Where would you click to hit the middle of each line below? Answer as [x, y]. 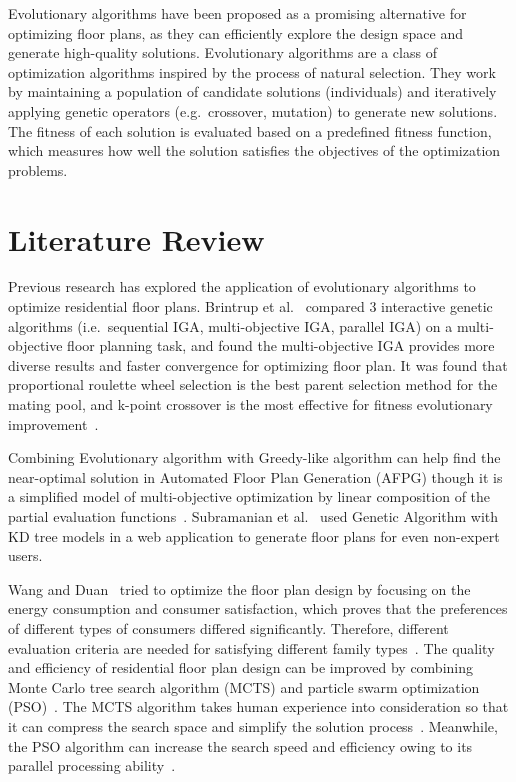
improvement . [53, 423]
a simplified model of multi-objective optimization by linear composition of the [249, 496]
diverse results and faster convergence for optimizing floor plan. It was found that [258, 364]
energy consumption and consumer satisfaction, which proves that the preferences [258, 608]
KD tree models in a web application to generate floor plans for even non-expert [254, 535]
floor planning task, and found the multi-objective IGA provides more [281, 345]
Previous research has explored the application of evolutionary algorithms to [242, 286]
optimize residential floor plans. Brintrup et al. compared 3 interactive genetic [250, 306]
